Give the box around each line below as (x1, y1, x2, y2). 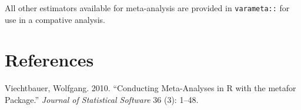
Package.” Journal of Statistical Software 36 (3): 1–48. (5, 93, 199, 105)
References (5, 48, 94, 72)
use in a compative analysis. (5, 13, 105, 25)
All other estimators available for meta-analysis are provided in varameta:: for (5, 2, 290, 14)
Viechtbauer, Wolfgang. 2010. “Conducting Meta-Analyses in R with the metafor (5, 82, 296, 94)
